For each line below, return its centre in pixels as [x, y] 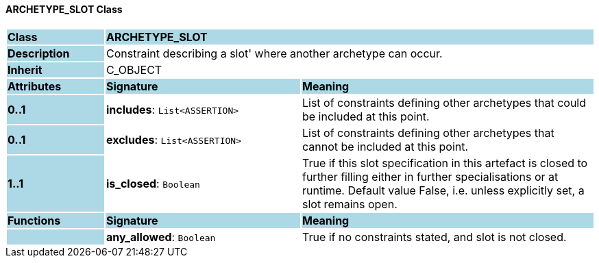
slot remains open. [350, 204]
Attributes [35, 86]
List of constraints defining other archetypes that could [444, 102]
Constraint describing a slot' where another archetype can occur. [274, 53]
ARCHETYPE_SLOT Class [64, 9]
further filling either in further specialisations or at [430, 176]
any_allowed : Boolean [161, 237]
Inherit [25, 70]
